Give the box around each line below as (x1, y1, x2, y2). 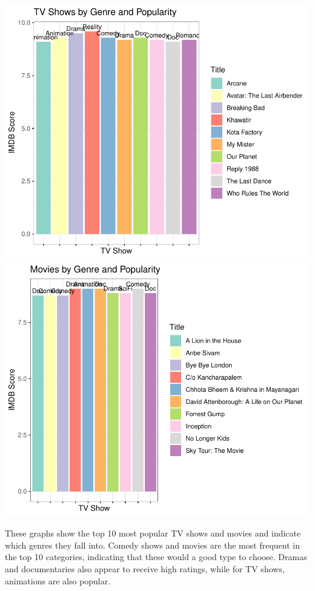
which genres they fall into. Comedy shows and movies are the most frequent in (5, 538, 300, 551)
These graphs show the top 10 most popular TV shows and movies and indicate (5, 527, 301, 540)
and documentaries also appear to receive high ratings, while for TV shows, (5, 562, 285, 575)
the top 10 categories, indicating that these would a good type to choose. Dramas (5, 550, 307, 563)
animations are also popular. (5, 574, 111, 587)
